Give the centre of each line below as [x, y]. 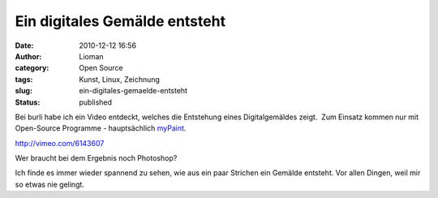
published [96, 102]
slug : [24, 91]
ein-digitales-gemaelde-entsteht [133, 91]
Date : [24, 45]
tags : [24, 79]
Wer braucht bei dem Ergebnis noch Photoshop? [96, 158]
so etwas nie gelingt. [50, 184]
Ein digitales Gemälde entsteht [120, 21]
